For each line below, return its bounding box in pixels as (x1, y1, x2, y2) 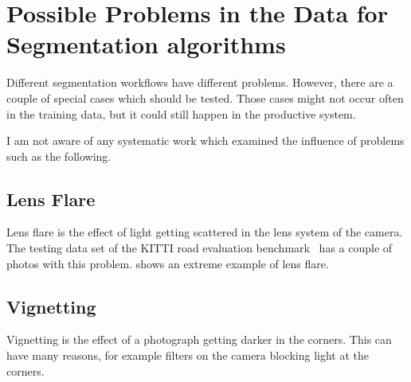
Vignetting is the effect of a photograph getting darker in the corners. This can (6, 331, 392, 348)
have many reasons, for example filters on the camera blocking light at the (6, 347, 369, 364)
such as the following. (6, 147, 112, 164)
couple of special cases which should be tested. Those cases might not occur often (6, 89, 404, 106)
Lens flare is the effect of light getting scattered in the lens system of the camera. (6, 224, 403, 240)
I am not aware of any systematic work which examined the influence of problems (6, 132, 405, 149)
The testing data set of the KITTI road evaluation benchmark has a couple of (6, 240, 393, 256)
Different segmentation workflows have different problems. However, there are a (6, 74, 393, 91)
